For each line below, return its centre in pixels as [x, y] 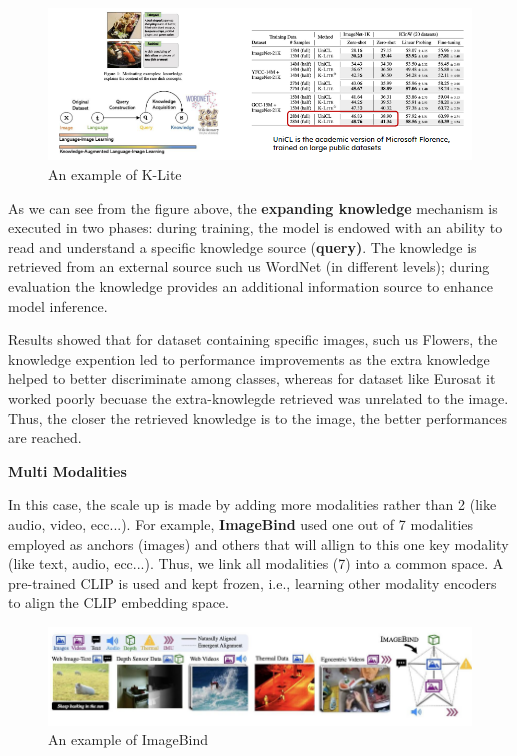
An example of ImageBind [128, 739]
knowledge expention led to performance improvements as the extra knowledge [249, 358]
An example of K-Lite [115, 174]
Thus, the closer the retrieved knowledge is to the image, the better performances [258, 417]
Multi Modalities [67, 470]
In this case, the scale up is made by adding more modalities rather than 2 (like [252, 504]
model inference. [58, 305]
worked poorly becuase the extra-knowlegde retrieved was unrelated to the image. [258, 398]
